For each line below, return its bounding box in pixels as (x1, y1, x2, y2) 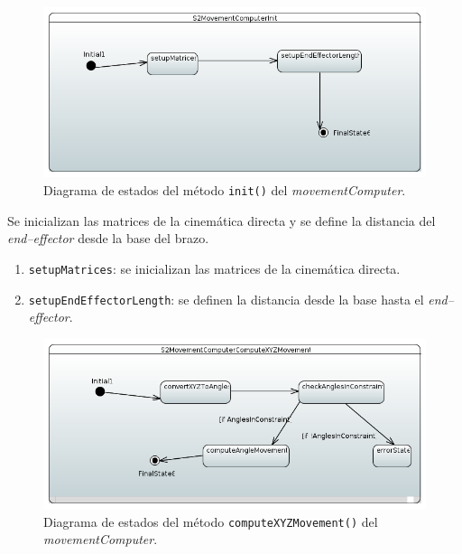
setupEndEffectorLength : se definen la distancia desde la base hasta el (28, 289, 424, 308)
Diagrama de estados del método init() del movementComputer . (43, 181, 406, 200)
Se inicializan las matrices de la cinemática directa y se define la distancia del (7, 211, 436, 230)
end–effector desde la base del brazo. (7, 229, 209, 248)
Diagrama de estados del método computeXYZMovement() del (43, 512, 378, 531)
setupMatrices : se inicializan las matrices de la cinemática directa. (28, 258, 401, 277)
